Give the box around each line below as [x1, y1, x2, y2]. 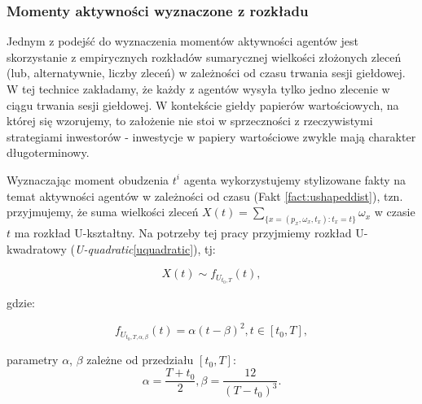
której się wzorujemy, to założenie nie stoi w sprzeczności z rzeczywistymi [7, 112, 373, 129]
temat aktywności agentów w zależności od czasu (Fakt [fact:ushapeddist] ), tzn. [7, 187, 403, 204]
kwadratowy [7, 240, 67, 257]
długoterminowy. [7, 144, 90, 161]
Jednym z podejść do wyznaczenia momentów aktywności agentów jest [7, 33, 359, 50]
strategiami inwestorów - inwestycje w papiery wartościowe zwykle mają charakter [7, 128, 416, 145]
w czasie [374, 203, 415, 220]
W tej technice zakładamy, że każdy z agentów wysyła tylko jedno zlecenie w [7, 80, 390, 97]
